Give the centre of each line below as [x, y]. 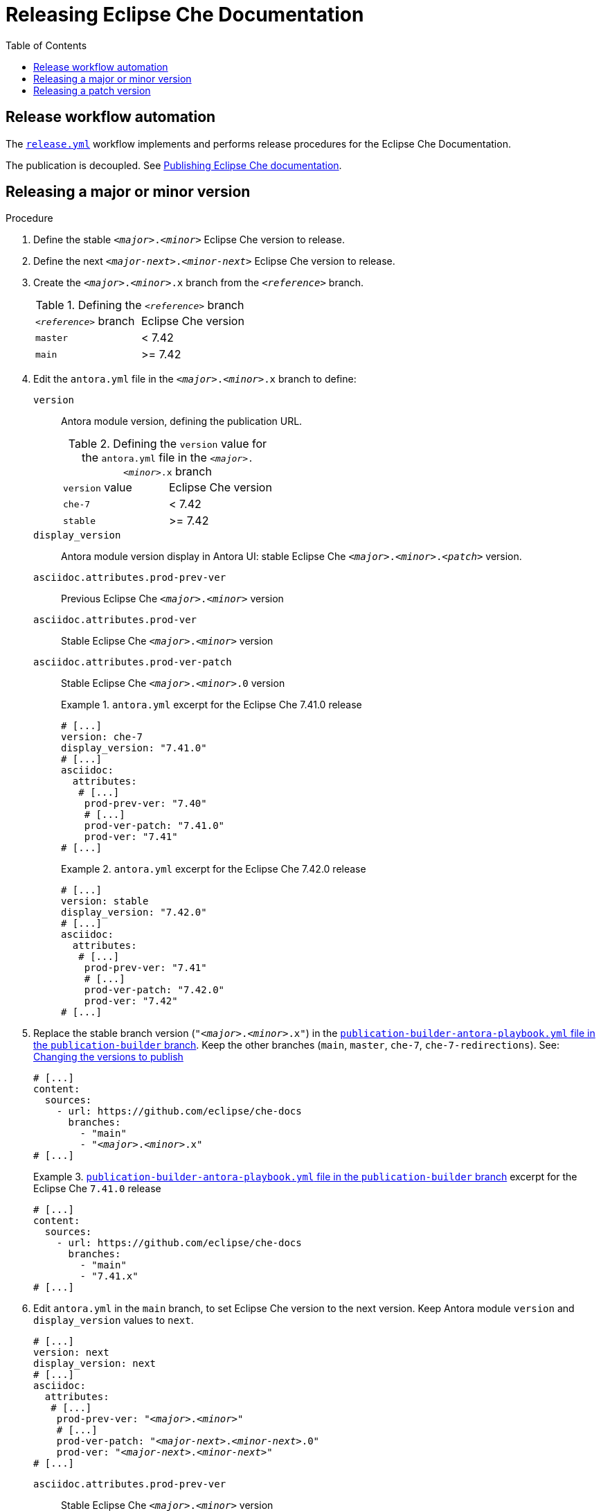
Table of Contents [46, 45]
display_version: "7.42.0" [134, 912]
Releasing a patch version [92, 90]
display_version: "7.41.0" [134, 748]
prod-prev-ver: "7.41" [145, 968]
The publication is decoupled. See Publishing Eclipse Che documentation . [174, 165]
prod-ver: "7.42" [131, 1001]
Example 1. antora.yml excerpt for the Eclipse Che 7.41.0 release [212, 705]
